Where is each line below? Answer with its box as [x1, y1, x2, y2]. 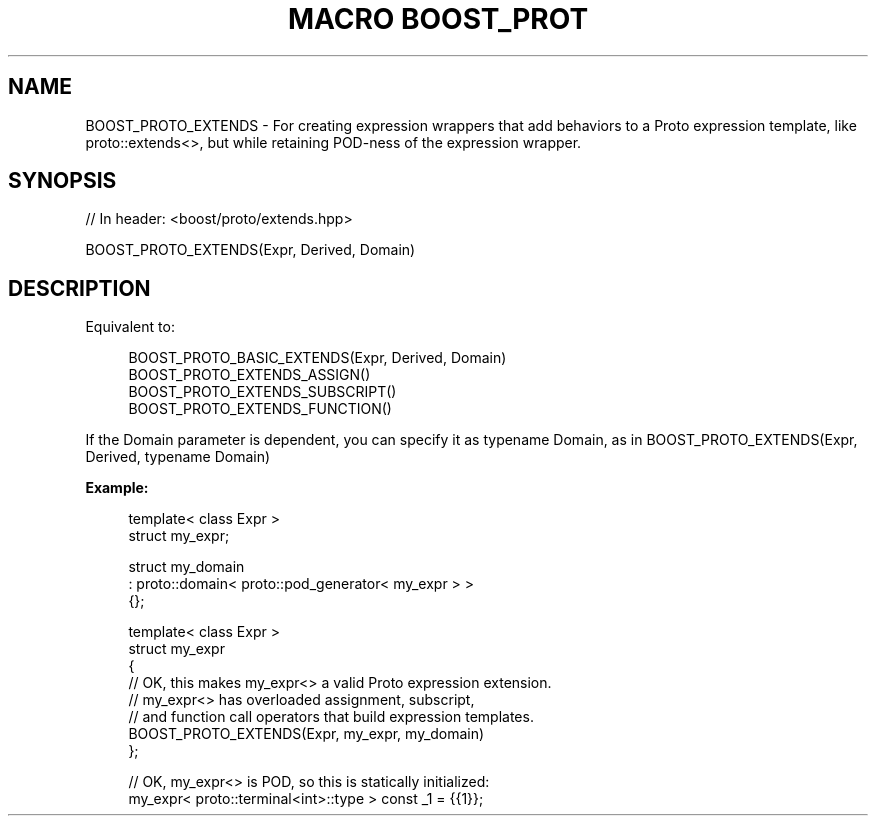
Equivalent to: [85, 318, 175, 336]
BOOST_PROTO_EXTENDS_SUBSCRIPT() [128, 383, 397, 401]
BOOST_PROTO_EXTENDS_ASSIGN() [128, 366, 371, 384]
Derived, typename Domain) [85, 448, 271, 466]
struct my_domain [128, 558, 245, 576]
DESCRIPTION [8, 275, 151, 301]
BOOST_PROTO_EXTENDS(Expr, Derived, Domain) [85, 241, 416, 259]
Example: [85, 479, 149, 497]
